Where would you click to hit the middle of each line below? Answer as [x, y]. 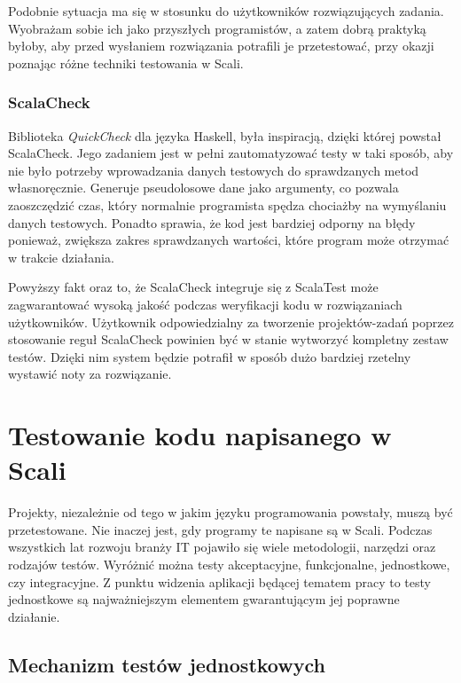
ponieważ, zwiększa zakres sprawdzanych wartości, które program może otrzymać [229, 240]
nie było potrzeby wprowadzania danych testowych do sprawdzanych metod [214, 170]
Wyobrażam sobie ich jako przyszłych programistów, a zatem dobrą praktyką [217, 28]
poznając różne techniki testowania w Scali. [126, 63]
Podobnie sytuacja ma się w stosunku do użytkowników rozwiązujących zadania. [226, 11]
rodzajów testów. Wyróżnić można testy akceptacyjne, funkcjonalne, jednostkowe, [229, 564]
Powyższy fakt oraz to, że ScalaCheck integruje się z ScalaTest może [193, 287]
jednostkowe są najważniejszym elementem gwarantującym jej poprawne [204, 599]
